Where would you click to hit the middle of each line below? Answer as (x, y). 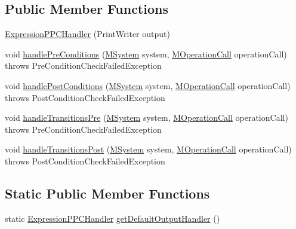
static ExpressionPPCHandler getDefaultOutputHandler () (112, 218)
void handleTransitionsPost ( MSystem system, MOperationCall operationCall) (148, 149)
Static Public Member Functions (107, 193)
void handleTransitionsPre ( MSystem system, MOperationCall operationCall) (147, 117)
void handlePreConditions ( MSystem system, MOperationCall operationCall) (146, 54)
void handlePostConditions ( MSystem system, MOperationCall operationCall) (148, 85)
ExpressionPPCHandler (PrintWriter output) (87, 34)
